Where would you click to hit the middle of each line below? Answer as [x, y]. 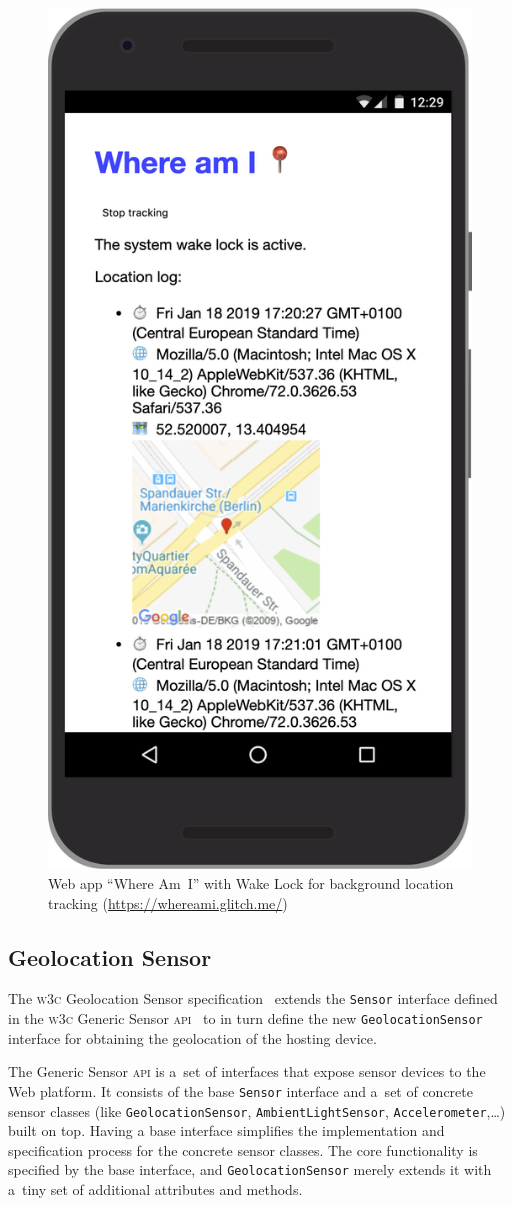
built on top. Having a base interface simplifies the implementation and [226, 1130]
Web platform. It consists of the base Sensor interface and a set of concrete [240, 1090]
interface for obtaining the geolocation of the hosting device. [192, 1037]
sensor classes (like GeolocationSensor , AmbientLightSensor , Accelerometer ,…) [257, 1110]
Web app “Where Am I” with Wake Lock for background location [251, 883]
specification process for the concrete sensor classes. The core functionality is [243, 1149]
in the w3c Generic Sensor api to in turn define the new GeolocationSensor [245, 1018]
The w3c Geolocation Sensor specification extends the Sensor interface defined [253, 998]
